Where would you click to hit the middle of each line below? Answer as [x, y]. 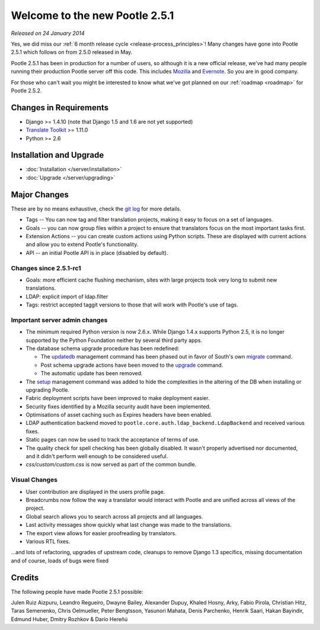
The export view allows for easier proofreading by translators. [101, 533]
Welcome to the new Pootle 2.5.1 [92, 15]
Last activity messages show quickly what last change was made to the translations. [129, 525]
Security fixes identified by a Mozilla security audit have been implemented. [118, 407]
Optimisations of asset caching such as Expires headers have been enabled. [119, 415]
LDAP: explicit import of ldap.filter [67, 296]
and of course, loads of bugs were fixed [60, 561]
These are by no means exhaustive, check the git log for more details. [96, 209]
